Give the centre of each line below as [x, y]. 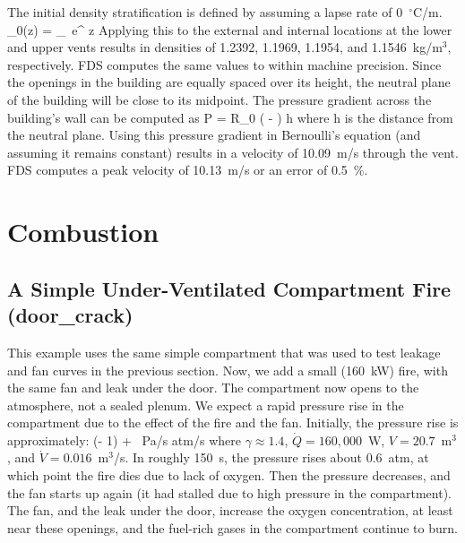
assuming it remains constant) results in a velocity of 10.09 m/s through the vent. [233, 152]
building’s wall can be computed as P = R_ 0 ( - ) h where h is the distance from [230, 117]
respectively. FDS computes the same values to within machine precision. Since [224, 64]
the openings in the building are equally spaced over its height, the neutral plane [229, 82]
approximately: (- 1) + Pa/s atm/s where [124, 440]
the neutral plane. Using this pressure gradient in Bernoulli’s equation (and [214, 135]
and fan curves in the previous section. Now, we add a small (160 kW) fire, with [228, 370]
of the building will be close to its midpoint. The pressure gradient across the [220, 99]
